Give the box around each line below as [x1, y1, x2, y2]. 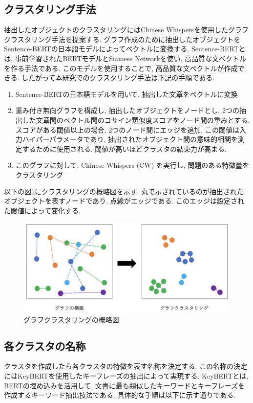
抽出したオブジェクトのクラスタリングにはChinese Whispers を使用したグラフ [4, 24, 249, 35]
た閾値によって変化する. [4, 205, 81, 215]
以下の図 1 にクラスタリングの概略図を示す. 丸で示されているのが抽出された [4, 186, 244, 196]
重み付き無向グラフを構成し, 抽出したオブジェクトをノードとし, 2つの [15, 105, 239, 115]
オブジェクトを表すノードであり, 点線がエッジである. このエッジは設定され [4, 196, 244, 206]
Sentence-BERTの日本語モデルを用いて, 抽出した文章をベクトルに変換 [15, 89, 238, 99]
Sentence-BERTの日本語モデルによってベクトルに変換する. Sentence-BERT [4, 44, 239, 54]
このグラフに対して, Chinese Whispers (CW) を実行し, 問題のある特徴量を [15, 160, 250, 170]
